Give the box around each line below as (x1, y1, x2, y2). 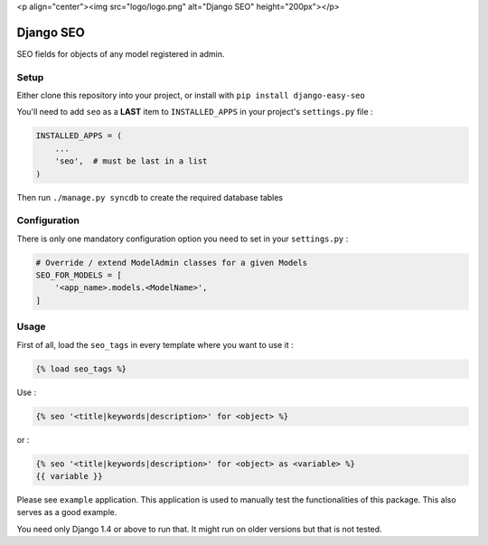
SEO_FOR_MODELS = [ (35, 270, 122, 280)
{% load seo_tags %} (35, 363, 127, 374)
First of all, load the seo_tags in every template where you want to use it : (16, 339, 294, 350)
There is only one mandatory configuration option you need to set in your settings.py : (16, 233, 349, 244)
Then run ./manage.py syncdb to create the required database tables (16, 192, 284, 202)
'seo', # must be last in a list (54, 156, 208, 166)
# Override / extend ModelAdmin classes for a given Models (35, 258, 308, 268)
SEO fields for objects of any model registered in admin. (16, 48, 225, 59)
